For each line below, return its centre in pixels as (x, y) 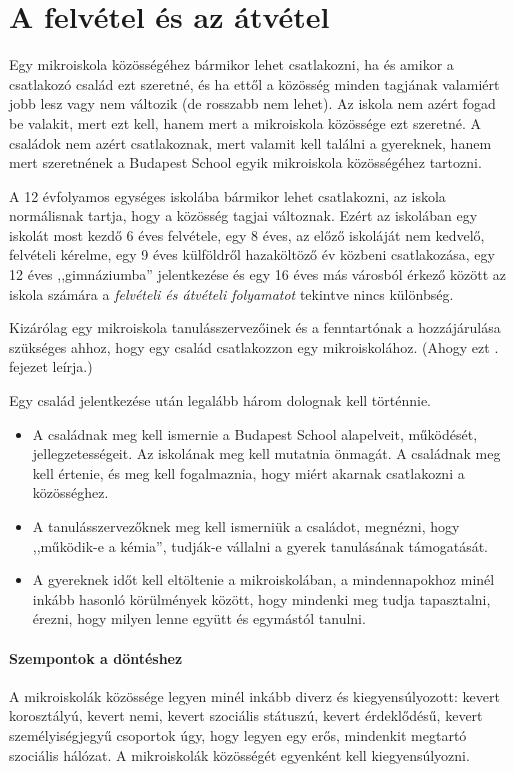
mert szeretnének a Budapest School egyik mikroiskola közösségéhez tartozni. (245, 162)
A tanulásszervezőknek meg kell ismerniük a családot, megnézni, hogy (246, 526)
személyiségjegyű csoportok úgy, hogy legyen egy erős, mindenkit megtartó (238, 734)
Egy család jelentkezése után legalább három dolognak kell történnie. (220, 400)
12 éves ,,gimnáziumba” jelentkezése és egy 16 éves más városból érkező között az (257, 274)
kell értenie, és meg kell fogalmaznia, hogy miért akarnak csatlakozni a (248, 472)
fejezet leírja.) (51, 366)
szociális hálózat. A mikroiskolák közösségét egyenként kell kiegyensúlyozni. (239, 754)
